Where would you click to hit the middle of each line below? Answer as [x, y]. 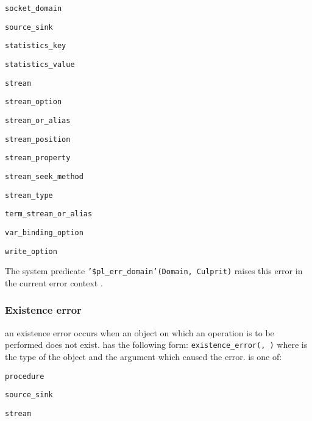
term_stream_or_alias [49, 214]
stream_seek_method [44, 176]
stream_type [29, 195]
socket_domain [34, 9]
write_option [31, 251]
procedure [25, 376]
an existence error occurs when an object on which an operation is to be [140, 332]
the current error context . [54, 282]
